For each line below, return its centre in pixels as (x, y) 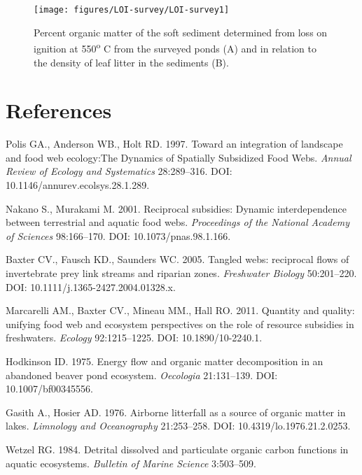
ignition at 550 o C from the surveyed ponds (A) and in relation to (175, 47)
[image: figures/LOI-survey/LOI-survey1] (132, 10)
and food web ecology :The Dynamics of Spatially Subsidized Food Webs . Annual (179, 157)
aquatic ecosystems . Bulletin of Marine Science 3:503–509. (131, 463)
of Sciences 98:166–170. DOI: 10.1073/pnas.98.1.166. (118, 235)
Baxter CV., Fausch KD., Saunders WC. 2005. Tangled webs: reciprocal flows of (177, 259)
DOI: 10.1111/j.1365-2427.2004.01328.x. (91, 286)
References (59, 110)
